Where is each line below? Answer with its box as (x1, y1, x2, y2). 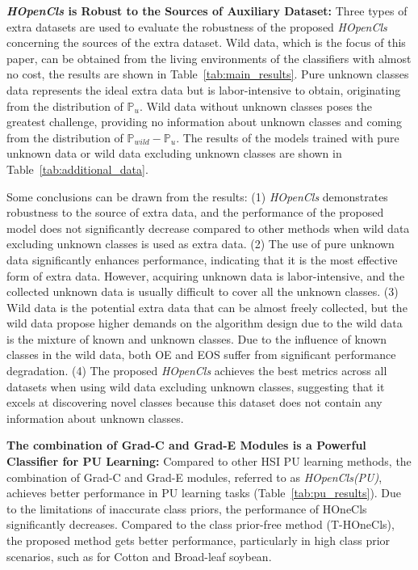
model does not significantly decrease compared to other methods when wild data (6, 219, 410, 236)
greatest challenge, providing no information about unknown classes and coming (6, 113, 403, 130)
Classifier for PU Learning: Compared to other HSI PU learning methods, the (6, 453, 412, 470)
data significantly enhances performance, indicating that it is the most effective (6, 251, 398, 268)
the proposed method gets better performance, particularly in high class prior (6, 532, 391, 548)
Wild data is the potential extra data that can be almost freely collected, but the (6, 298, 408, 315)
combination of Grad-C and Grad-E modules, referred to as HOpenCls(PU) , (6, 468, 382, 485)
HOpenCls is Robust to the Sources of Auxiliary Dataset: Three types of (6, 2, 408, 19)
